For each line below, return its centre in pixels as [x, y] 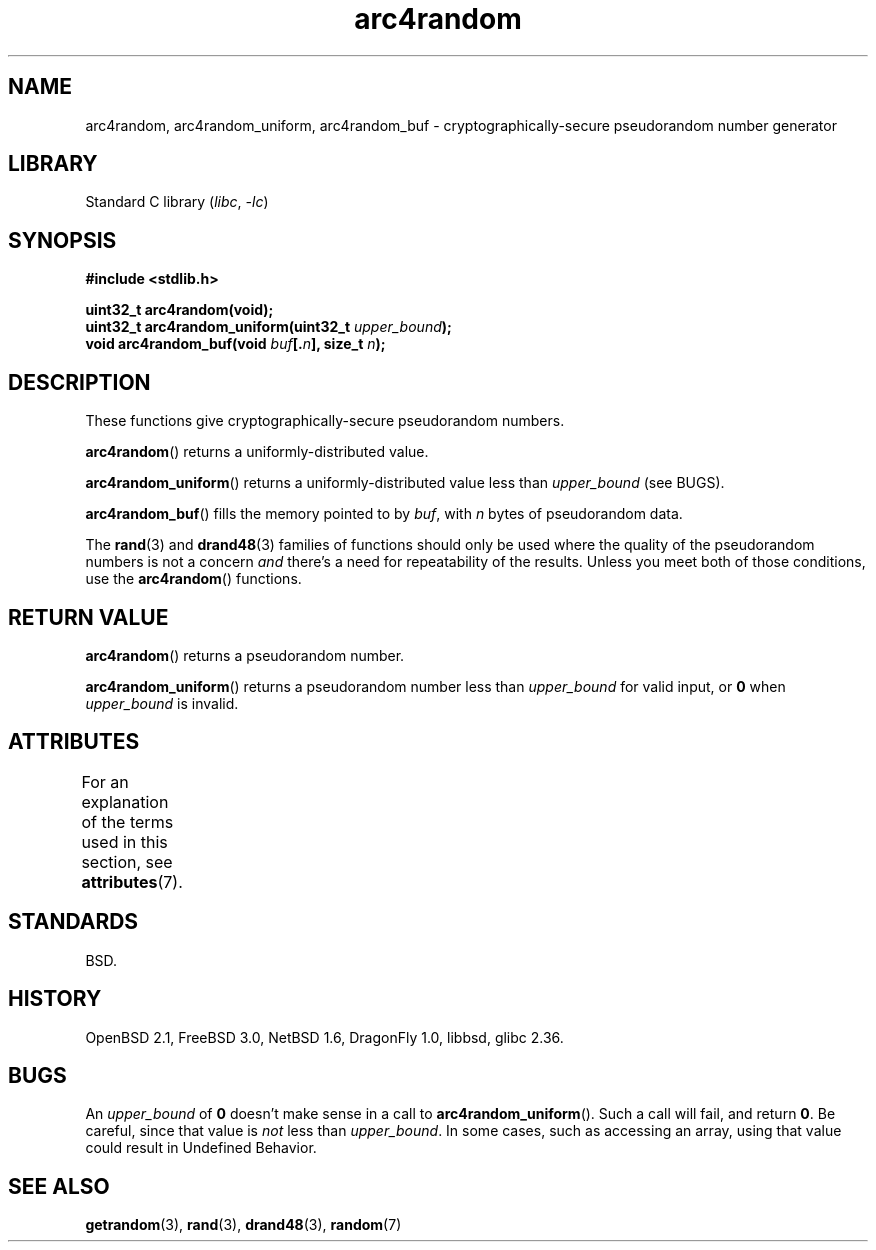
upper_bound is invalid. [162, 703]
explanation [125, 801]
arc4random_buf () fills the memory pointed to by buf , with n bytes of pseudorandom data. [384, 514]
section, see [127, 861]
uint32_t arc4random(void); [179, 310]
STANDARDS [73, 922]
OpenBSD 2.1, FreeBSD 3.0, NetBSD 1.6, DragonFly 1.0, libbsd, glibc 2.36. [324, 1037]
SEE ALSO [59, 1186]
